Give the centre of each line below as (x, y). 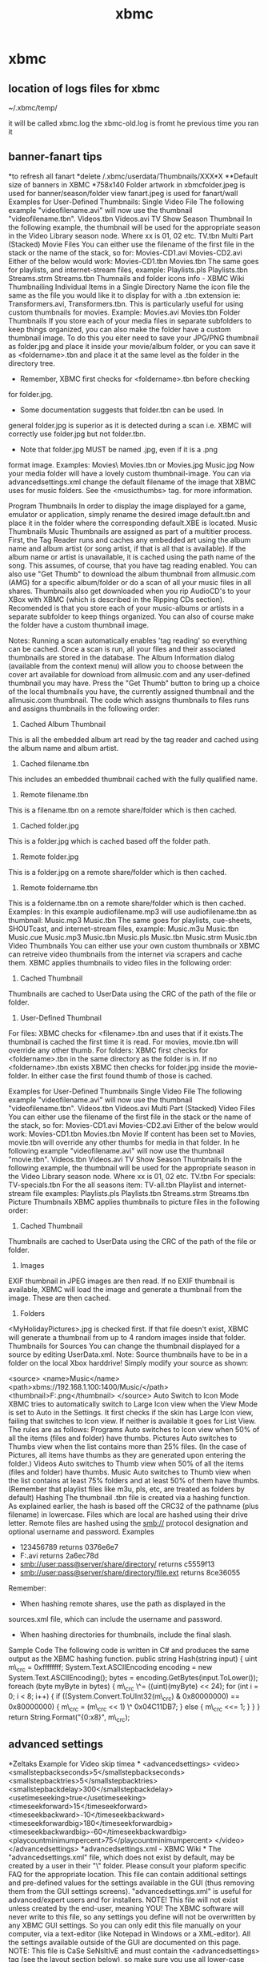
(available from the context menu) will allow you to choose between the (126, 666)
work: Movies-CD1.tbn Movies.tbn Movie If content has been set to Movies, (132, 1133)
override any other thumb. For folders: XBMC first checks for (108, 1050)
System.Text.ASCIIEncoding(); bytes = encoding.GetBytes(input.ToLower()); (133, 1677)
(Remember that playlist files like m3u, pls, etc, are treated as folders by (127, 1489)
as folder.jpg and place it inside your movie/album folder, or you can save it (132, 346)
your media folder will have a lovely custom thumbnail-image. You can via (130, 473)
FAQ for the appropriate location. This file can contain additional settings (128, 1874)
